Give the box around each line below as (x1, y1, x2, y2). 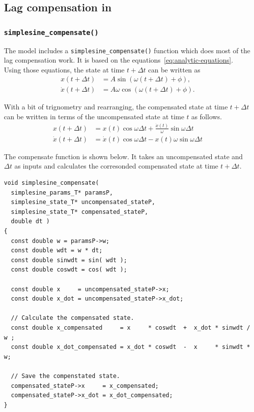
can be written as (148, 64, 200, 74)
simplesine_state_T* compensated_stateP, (11, 208, 148, 215)
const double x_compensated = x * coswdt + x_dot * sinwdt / (11, 324, 251, 331)
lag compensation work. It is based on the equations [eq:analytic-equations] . (4, 55, 233, 65)
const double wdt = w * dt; (11, 247, 103, 254)
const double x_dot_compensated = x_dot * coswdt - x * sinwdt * (11, 343, 251, 351)
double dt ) (11, 218, 50, 225)
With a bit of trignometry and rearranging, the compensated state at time (4, 102, 228, 112)
